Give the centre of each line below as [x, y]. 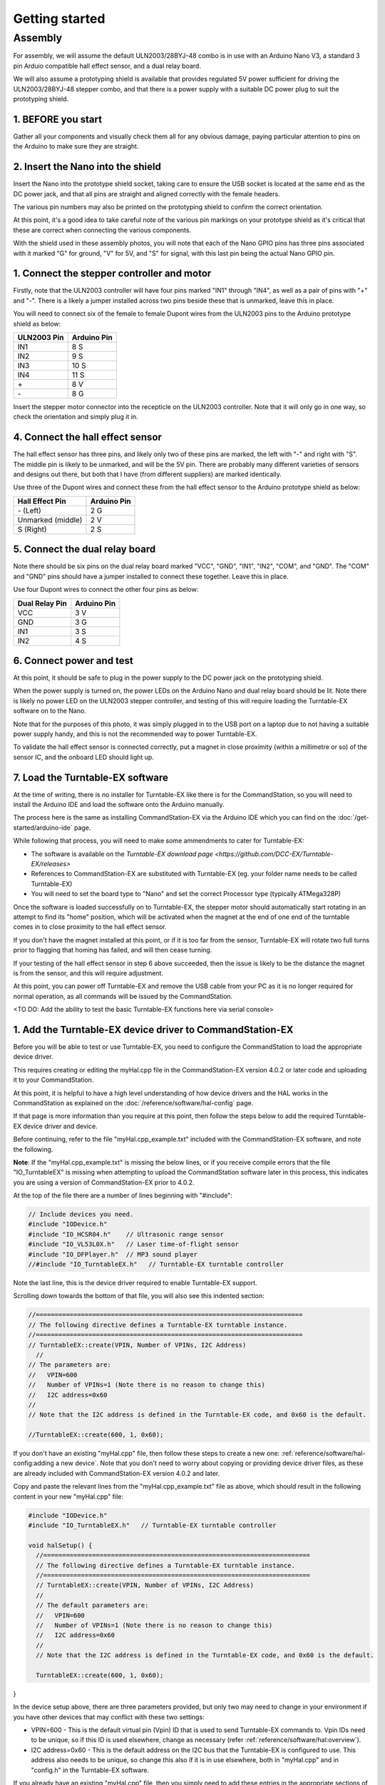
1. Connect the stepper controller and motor [112, 274]
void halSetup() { [60, 1545]
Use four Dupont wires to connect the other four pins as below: [106, 590]
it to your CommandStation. [53, 1080]
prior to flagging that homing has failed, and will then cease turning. [113, 950]
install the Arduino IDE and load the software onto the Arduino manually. [119, 805]
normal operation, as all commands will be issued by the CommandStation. [123, 996]
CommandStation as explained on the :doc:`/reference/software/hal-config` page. [133, 1102]
